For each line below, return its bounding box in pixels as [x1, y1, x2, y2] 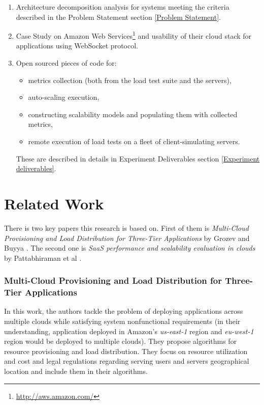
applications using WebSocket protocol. [16, 40, 138, 51]
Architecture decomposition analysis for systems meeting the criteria [16, 2, 229, 12]
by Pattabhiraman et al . [4, 252, 82, 263]
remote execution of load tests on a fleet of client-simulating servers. [28, 136, 240, 146]
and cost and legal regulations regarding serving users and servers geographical [4, 356, 249, 366]
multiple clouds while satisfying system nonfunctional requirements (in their [4, 316, 241, 327]
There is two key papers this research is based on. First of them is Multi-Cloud [4, 222, 249, 233]
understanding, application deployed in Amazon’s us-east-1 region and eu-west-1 [4, 326, 254, 336]
